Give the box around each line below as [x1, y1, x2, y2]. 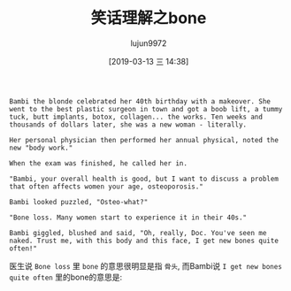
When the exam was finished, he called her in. [9, 158, 188, 168]
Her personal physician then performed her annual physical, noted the [9, 135, 279, 144]
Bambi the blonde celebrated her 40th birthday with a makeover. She [9, 96, 272, 106]
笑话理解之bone [90, 8, 207, 28]
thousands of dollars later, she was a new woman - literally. [9, 120, 248, 129]
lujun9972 [130, 37, 167, 49]
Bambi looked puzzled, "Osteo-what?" [9, 197, 149, 206]
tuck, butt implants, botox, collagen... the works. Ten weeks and [9, 112, 264, 121]
